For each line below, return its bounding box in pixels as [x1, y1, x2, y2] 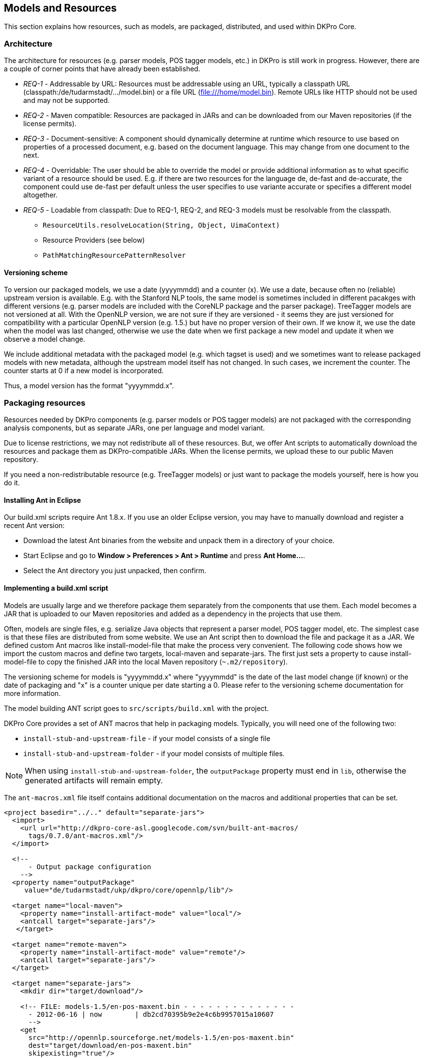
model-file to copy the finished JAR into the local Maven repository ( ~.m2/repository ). [4, 657, 288, 666]
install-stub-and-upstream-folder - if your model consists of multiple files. [23, 749, 285, 758]
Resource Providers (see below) [43, 236, 145, 245]
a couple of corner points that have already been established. [4, 65, 200, 73]
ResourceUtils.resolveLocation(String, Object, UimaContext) [43, 221, 280, 230]
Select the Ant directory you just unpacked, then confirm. [23, 566, 207, 575]
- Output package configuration [28, 862, 151, 871]
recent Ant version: [4, 521, 65, 530]
